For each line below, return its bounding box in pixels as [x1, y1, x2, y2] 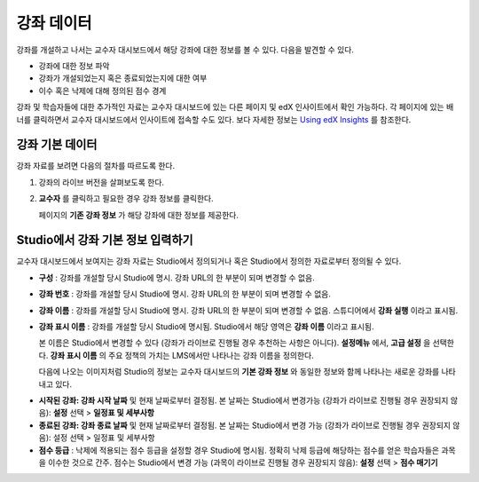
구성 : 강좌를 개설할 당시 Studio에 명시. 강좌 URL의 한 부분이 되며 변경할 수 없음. [38, 272, 315, 283]
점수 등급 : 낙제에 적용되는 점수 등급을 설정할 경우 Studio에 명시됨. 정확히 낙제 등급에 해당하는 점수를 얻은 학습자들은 [38, 445, 439, 455]
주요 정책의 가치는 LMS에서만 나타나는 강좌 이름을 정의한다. [107, 350, 314, 360]
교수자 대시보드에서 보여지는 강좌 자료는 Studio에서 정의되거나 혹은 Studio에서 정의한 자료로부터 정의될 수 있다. [16, 256, 402, 266]
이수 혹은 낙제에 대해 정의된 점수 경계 [38, 85, 167, 96]
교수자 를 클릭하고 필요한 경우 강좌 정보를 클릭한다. [38, 194, 214, 204]
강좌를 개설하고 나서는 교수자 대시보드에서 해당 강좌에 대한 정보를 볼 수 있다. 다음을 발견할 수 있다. [16, 44, 355, 55]
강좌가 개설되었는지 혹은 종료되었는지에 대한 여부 [38, 73, 208, 83]
